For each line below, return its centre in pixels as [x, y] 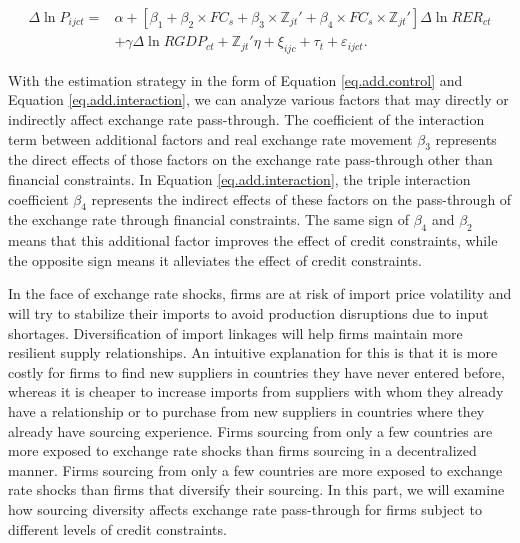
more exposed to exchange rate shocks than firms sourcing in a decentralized [242, 450]
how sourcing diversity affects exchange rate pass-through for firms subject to [245, 508]
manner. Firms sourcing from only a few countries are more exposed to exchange [255, 469]
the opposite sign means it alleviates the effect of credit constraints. [215, 259]
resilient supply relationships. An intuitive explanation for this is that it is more [253, 352]
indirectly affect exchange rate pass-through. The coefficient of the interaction [246, 119]
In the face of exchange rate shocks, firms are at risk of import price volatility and [260, 293]
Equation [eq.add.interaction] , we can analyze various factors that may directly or [258, 99]
